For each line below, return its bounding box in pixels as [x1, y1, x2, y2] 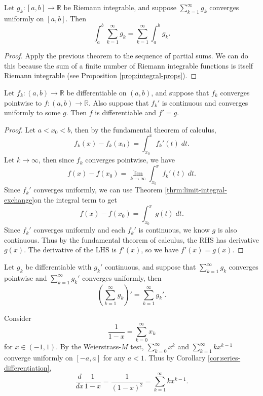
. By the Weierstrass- [56, 341, 121, 352]
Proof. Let [4, 124, 35, 135]
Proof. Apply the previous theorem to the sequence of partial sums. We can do [4, 50, 248, 61]
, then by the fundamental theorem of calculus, [70, 124, 216, 135]
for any [103, 352, 125, 363]
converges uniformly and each [33, 224, 125, 235]
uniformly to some [4, 107, 61, 118]
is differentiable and [95, 107, 157, 118]
